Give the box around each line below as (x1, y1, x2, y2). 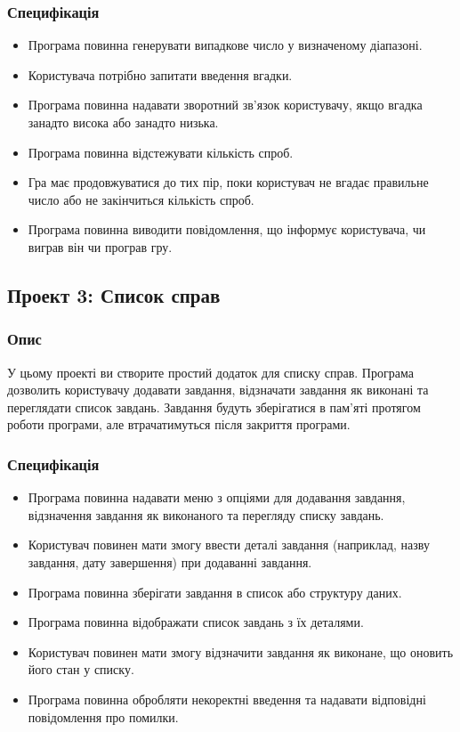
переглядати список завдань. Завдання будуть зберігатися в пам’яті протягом (7, 397, 421, 416)
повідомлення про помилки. (28, 707, 179, 726)
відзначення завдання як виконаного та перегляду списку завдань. (28, 505, 384, 524)
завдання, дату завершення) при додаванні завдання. (28, 552, 312, 571)
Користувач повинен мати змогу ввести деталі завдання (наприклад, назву (28, 535, 430, 554)
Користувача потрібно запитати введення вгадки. (28, 65, 293, 84)
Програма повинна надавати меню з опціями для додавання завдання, (28, 488, 406, 507)
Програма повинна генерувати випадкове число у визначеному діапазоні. (28, 36, 423, 54)
